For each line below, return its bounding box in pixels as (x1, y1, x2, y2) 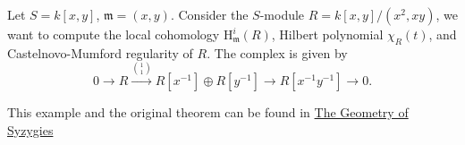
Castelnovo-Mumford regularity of (7, 43, 193, 62)
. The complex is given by (207, 43, 348, 62)
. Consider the (170, 5, 249, 23)
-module (259, 5, 305, 23)
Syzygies (7, 120, 54, 139)
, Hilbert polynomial (271, 25, 384, 43)
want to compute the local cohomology (7, 25, 220, 43)
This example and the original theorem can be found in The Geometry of (7, 103, 409, 122)
